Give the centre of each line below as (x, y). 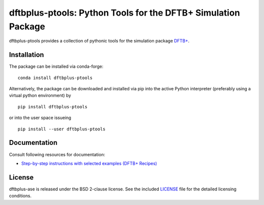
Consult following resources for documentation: (57, 154)
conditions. (20, 196)
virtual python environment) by (40, 96)
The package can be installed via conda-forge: (56, 66)
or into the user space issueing (40, 118)
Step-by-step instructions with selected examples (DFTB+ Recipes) (89, 163)
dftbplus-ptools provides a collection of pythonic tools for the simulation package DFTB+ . (99, 41)
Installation (26, 55)
